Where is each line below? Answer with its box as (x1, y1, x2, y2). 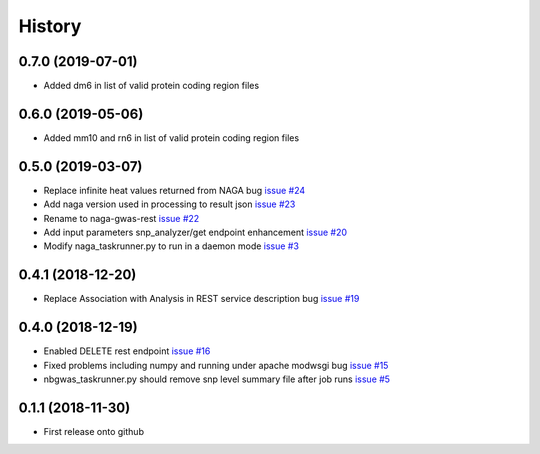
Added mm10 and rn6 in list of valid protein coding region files (43, 131, 300, 144)
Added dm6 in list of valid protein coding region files (43, 80, 260, 92)
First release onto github (43, 425, 145, 437)
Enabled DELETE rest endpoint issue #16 (43, 345, 211, 357)
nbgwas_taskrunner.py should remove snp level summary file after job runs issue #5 (43, 373, 390, 385)
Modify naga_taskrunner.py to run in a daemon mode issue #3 (43, 240, 300, 252)
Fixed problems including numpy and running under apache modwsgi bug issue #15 (43, 359, 389, 371)
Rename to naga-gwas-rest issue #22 (43, 212, 200, 224)
